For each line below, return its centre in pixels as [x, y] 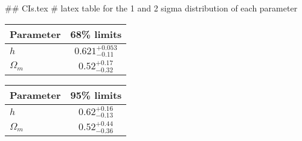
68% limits [96, 34]
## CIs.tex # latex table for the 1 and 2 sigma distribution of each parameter [151, 8]
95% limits [96, 95]
